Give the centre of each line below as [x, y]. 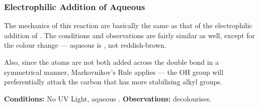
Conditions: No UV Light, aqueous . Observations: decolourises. [108, 98]
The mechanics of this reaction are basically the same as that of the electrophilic [128, 25]
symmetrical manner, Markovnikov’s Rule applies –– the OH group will [114, 72]
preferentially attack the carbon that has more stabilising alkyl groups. [113, 82]
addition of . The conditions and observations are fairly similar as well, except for [129, 35]
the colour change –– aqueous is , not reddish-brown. [85, 45]
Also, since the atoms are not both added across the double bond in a [112, 62]
